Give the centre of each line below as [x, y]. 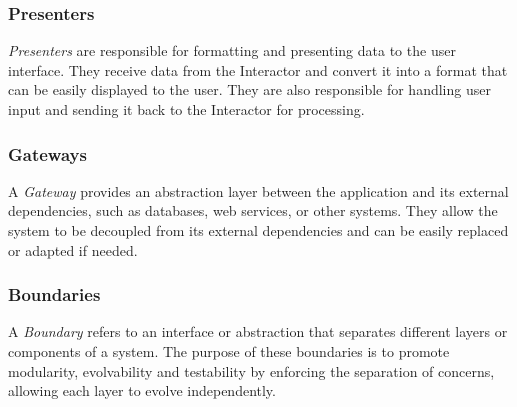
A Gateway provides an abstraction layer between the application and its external [258, 190]
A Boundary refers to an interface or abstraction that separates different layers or [258, 331]
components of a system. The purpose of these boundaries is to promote [229, 351]
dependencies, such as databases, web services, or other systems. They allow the [253, 210]
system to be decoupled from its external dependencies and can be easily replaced [258, 230]
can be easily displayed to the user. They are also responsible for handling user [249, 89]
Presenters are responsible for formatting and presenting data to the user [232, 50]
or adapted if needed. [73, 249]
